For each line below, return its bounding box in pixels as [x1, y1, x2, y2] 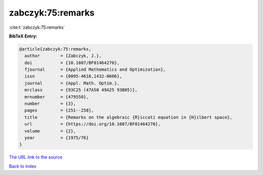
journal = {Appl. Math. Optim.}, [24, 80, 120, 86]
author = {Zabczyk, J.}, [24, 53, 102, 58]
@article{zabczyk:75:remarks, [19, 46, 92, 52]
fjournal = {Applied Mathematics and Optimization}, [24, 67, 166, 73]
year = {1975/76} [24, 135, 89, 140]
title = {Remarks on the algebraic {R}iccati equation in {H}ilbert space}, [24, 115, 233, 120]
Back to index [9, 163, 37, 169]
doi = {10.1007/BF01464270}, [24, 60, 120, 65]
